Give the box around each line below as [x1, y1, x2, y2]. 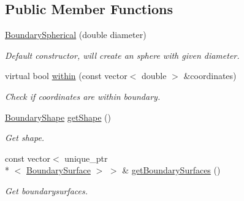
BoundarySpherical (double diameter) [5, 28, 147, 41]
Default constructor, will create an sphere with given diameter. [5, 48, 240, 61]
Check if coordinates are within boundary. [5, 89, 161, 102]
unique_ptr [64, 151, 108, 164]
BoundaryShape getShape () [5, 110, 111, 123]
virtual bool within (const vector [5, 69, 128, 82]
